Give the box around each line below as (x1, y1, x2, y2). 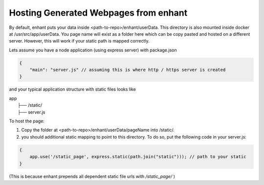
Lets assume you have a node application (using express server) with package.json (9, 47, 177, 53)
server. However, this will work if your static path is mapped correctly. (9, 38, 150, 44)
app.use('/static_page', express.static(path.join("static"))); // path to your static (29, 154, 246, 160)
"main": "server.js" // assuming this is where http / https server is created (29, 67, 226, 73)
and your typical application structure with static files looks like (9, 86, 136, 92)
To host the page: (9, 118, 45, 124)
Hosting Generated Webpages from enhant (9, 7, 188, 18)
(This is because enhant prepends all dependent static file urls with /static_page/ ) (9, 173, 176, 179)
